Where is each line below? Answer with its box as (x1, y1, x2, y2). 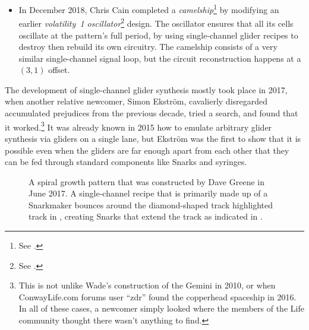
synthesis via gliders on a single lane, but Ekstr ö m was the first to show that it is (5, 132, 301, 144)
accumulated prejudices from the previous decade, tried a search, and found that (5, 107, 298, 119)
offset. (48, 64, 70, 76)
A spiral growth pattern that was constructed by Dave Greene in (29, 175, 264, 188)
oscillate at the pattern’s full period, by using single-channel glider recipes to (18, 28, 298, 41)
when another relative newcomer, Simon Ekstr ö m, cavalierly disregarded (5, 95, 268, 107)
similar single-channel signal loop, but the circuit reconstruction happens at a (18, 52, 301, 64)
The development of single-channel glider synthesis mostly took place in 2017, (5, 83, 288, 96)
